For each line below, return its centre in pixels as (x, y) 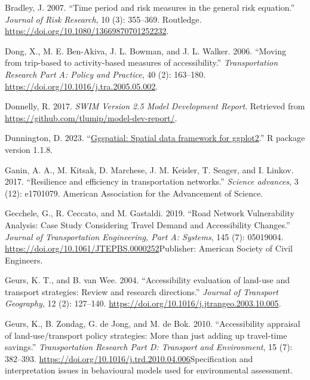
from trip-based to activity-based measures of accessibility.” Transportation (142, 62)
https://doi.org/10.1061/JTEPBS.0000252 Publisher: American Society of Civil (149, 248)
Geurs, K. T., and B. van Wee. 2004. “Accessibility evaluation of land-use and (148, 280)
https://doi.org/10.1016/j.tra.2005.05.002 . (82, 86)
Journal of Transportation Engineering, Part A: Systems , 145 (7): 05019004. (144, 236)
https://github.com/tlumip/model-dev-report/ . (91, 117)
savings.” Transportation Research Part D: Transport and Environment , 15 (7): (149, 347)
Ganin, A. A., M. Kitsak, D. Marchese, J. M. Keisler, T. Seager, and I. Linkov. (149, 169)
